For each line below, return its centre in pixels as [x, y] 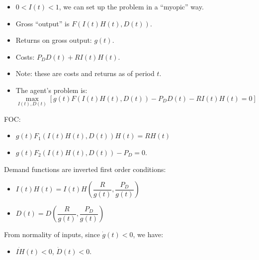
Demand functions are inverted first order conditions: [85, 169]
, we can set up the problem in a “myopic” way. [131, 6]
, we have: [148, 234]
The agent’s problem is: [51, 90]
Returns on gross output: [54, 40]
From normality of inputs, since [52, 234]
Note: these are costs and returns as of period [85, 73]
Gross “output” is [43, 23]
